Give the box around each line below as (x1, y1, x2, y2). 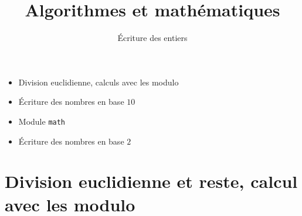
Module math (18, 115, 66, 127)
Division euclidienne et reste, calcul (5, 169, 298, 193)
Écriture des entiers (117, 32, 188, 44)
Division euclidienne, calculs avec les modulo (18, 76, 179, 88)
